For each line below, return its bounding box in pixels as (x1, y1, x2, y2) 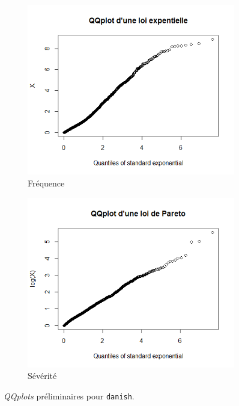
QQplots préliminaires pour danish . (4, 390, 135, 402)
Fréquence (28, 176, 65, 189)
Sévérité (28, 369, 57, 382)
